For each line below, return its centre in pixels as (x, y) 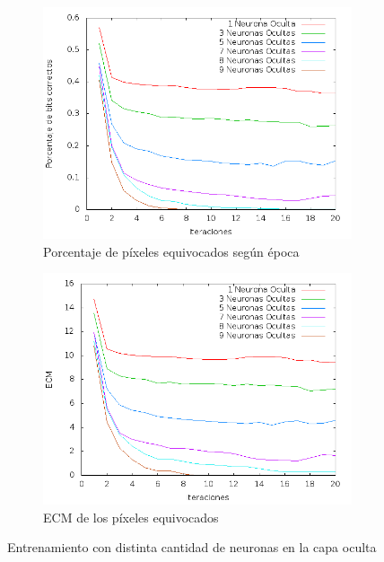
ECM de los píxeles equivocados (131, 517)
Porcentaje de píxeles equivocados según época (171, 251)
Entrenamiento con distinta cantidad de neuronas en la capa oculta (192, 547)
